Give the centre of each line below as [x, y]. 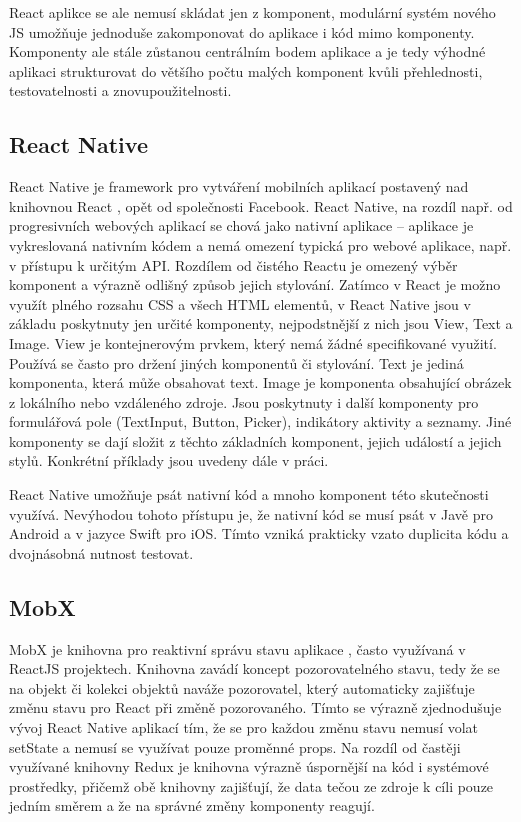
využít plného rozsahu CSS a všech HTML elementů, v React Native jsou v [240, 303]
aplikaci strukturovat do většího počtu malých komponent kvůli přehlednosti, [246, 70]
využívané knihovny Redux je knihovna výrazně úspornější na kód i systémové [249, 766]
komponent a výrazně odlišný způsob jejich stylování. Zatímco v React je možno [255, 284]
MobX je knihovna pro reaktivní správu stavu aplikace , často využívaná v [237, 648]
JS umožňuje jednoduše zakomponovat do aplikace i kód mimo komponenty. [242, 31]
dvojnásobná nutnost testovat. [101, 552]
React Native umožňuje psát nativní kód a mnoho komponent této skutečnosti [249, 494]
